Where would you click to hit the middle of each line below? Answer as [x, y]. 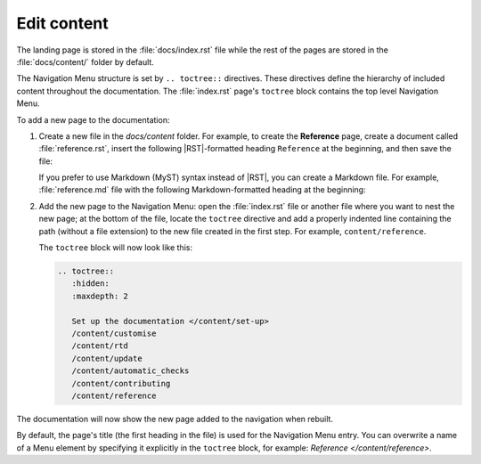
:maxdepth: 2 [100, 296]
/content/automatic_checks [130, 371]
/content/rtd [100, 346]
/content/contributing [121, 383]
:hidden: [91, 284]
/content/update [107, 358]
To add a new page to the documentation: [93, 119]
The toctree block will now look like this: [116, 248]
